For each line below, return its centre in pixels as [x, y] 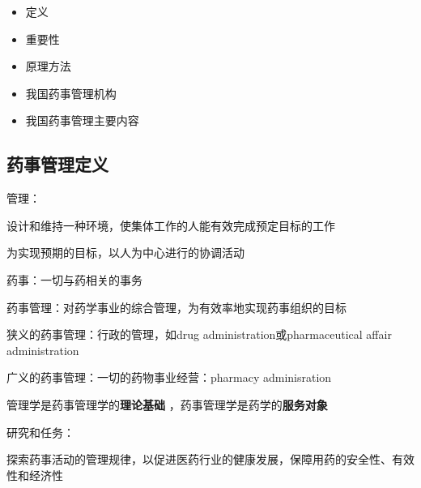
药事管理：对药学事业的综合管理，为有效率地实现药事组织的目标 [176, 307]
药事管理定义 [57, 164]
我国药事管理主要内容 [82, 120]
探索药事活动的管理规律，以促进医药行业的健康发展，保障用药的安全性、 [199, 459]
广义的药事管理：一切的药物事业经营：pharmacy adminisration [169, 377]
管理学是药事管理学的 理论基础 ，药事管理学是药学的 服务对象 [167, 404]
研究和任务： [40, 432]
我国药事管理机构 [71, 93]
